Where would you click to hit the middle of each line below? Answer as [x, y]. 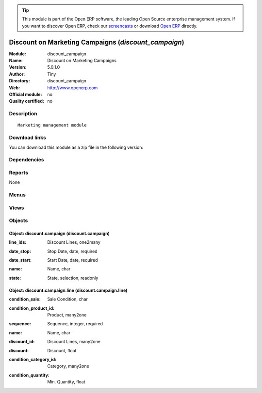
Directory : [19, 81]
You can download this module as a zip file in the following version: [76, 147]
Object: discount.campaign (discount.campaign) [59, 233]
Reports [19, 173]
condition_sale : [25, 299]
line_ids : [18, 242]
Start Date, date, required [73, 260]
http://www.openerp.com [73, 88]
